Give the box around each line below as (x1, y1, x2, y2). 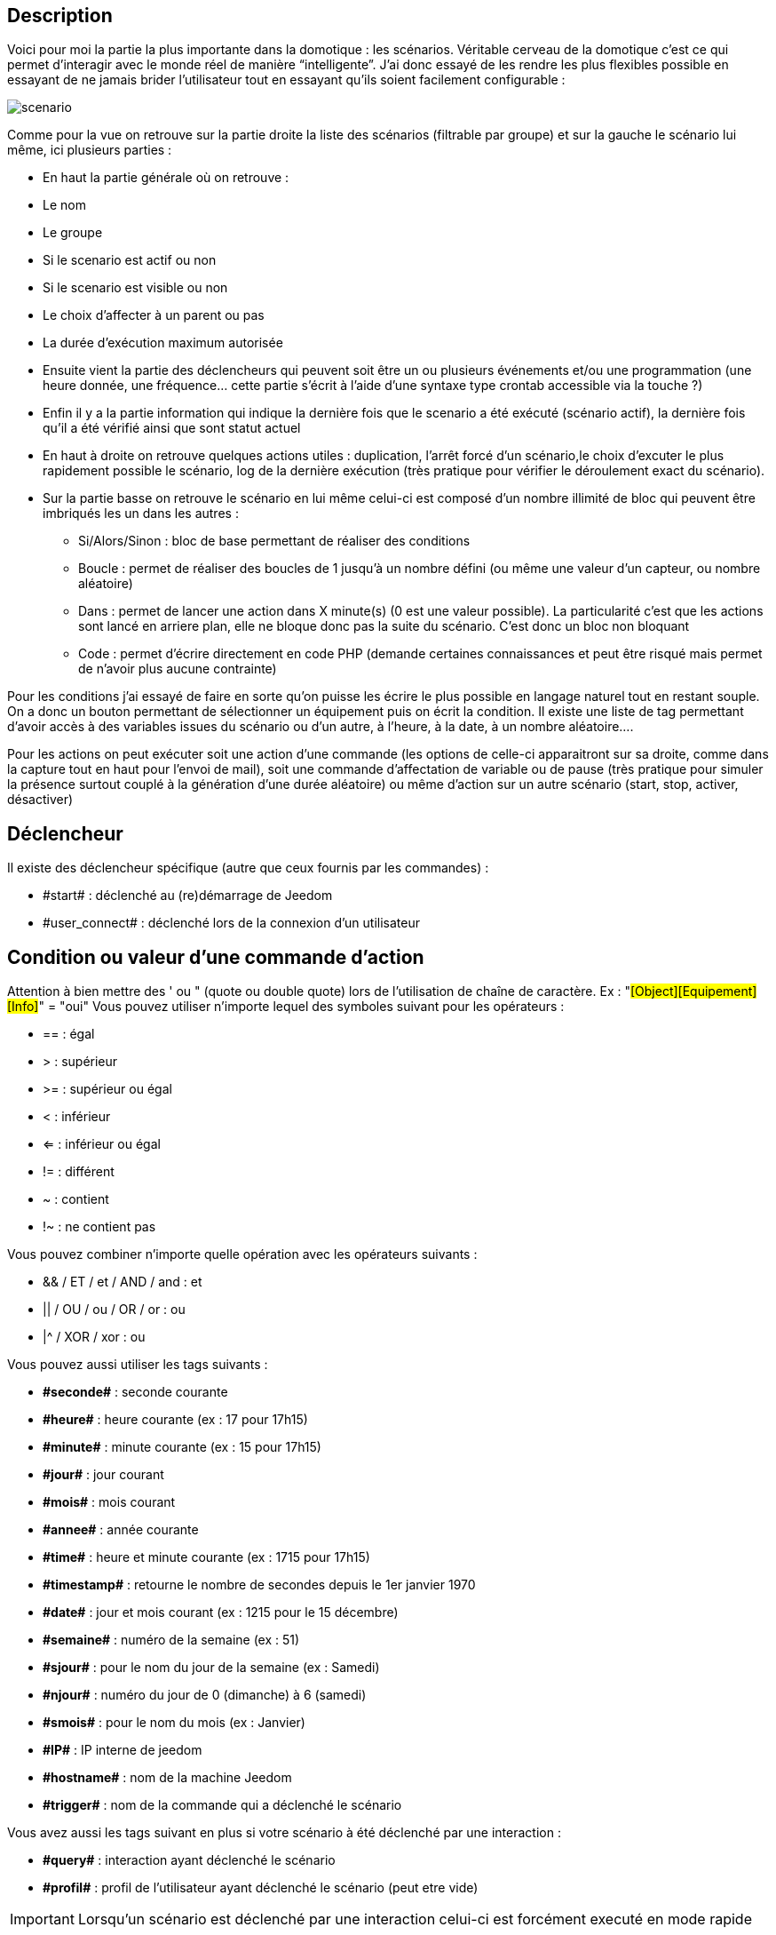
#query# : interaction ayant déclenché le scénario (43, 1852, 336, 1868)
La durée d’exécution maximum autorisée (43, 335, 283, 351)
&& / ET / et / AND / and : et (43, 1274, 202, 1290)
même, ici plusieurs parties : (7, 142, 172, 158)
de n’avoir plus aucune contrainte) (78, 661, 277, 677)
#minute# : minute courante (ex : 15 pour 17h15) (43, 1439, 321, 1455)
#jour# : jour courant (43, 1467, 164, 1483)
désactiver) (7, 792, 74, 808)
